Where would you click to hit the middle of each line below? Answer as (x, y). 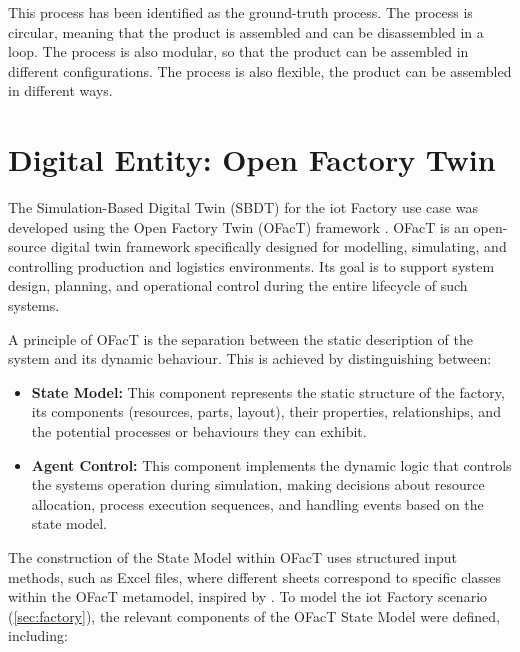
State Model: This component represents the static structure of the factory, (268, 391)
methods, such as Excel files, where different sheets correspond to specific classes (255, 576)
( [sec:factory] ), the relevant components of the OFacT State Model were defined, (254, 615)
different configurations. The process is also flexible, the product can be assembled (260, 70)
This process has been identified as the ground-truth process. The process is (240, 12)
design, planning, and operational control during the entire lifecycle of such (238, 285)
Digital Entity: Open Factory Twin (252, 159)
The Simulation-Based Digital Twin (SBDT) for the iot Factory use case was (243, 207)
